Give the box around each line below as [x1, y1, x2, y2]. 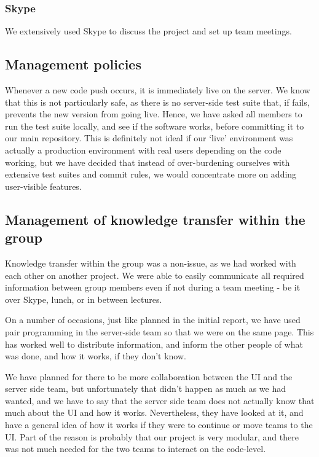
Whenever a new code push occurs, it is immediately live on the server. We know [5, 84, 310, 96]
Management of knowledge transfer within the [5, 209, 305, 228]
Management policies [5, 55, 141, 74]
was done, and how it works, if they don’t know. [5, 350, 186, 362]
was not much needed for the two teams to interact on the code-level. [5, 442, 266, 455]
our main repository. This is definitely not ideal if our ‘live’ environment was [5, 131, 293, 144]
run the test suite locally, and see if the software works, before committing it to [5, 119, 304, 132]
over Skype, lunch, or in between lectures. [5, 292, 162, 305]
